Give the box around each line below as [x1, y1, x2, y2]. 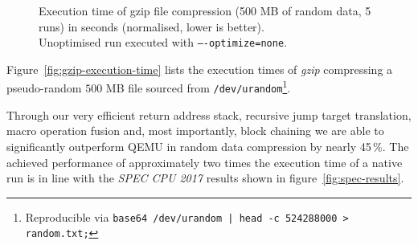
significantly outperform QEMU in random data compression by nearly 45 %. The [6, 137, 409, 154]
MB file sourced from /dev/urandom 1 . [105, 77, 291, 96]
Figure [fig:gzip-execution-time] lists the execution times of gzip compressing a [6, 60, 393, 77]
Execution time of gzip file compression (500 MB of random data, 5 [39, 2, 371, 18]
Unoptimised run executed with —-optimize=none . [39, 34, 287, 51]
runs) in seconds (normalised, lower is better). [39, 18, 264, 35]
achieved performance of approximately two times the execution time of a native [6, 153, 403, 170]
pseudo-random [6, 80, 82, 96]
